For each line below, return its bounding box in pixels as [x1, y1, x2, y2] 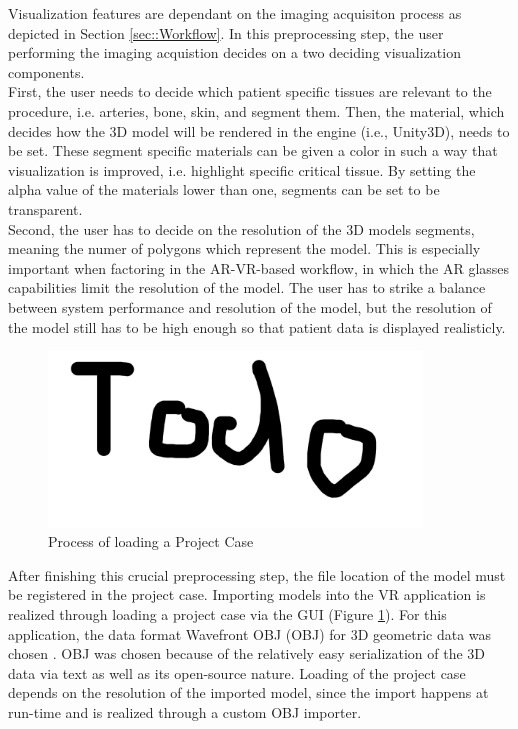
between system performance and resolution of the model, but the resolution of [8, 296, 492, 317]
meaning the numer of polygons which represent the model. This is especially [8, 238, 481, 259]
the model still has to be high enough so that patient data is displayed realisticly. [8, 316, 506, 337]
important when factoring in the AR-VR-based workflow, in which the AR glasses [8, 257, 510, 278]
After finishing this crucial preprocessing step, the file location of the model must [8, 564, 506, 585]
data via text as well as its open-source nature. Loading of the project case [8, 662, 466, 683]
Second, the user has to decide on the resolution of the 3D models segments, [8, 218, 475, 239]
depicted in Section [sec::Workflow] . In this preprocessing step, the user [8, 22, 444, 43]
